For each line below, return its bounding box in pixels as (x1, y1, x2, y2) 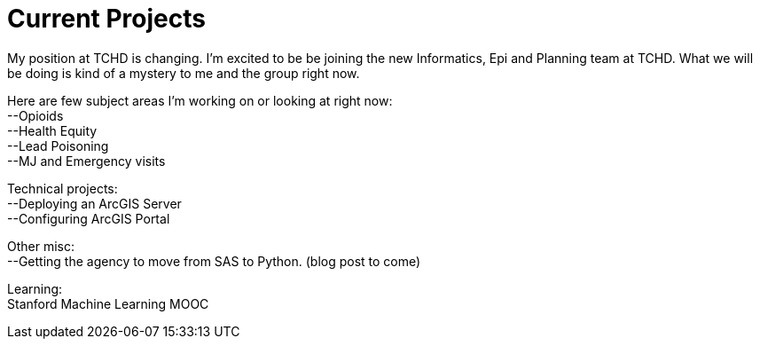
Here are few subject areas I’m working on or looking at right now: (7, 92, 393, 108)
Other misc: (7, 238, 75, 254)
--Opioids (7, 107, 64, 123)
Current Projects (7, 4, 206, 34)
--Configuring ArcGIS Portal (7, 210, 170, 226)
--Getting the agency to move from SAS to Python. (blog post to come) (7, 253, 421, 269)
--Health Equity (7, 122, 98, 138)
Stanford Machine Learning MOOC (7, 295, 209, 311)
